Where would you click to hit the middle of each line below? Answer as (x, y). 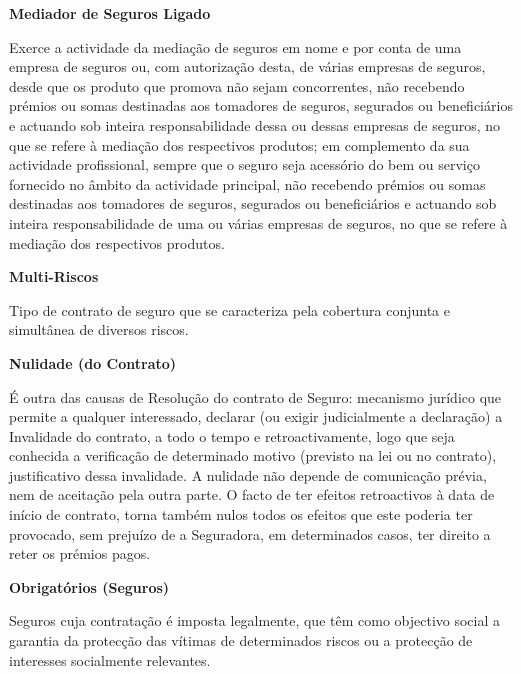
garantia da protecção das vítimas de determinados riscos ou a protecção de (241, 640)
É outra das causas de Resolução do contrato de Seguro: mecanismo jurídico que (255, 396)
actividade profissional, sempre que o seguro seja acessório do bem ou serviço (244, 164)
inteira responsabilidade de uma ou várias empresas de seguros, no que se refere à (258, 222)
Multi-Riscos (54, 276)
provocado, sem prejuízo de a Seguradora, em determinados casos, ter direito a (250, 533)
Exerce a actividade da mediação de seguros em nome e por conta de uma (235, 46)
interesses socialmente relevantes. (110, 659)
